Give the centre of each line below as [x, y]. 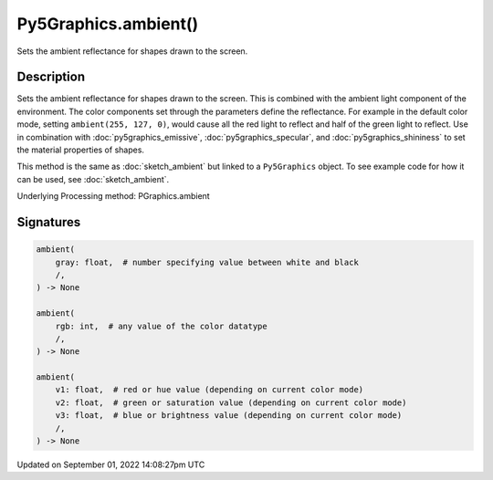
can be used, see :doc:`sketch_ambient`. [93, 179]
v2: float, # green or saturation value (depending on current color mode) [231, 402]
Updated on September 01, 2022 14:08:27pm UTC [111, 464]
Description [51, 77]
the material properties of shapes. [81, 150]
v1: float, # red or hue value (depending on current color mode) [210, 390]
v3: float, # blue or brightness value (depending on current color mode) [229, 416]
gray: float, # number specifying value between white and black [207, 262]
